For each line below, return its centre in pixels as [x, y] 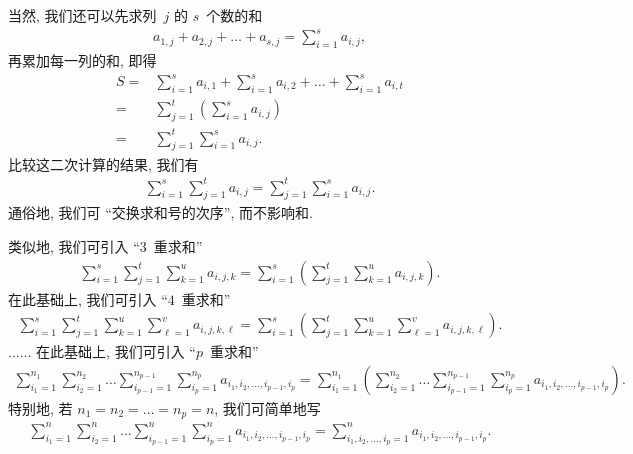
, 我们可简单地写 [267, 407]
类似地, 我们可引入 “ [74, 246]
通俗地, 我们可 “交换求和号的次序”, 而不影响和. [160, 212]
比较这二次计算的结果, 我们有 [103, 163]
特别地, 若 [40, 407]
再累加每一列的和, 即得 [82, 59]
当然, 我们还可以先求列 [82, 15]
